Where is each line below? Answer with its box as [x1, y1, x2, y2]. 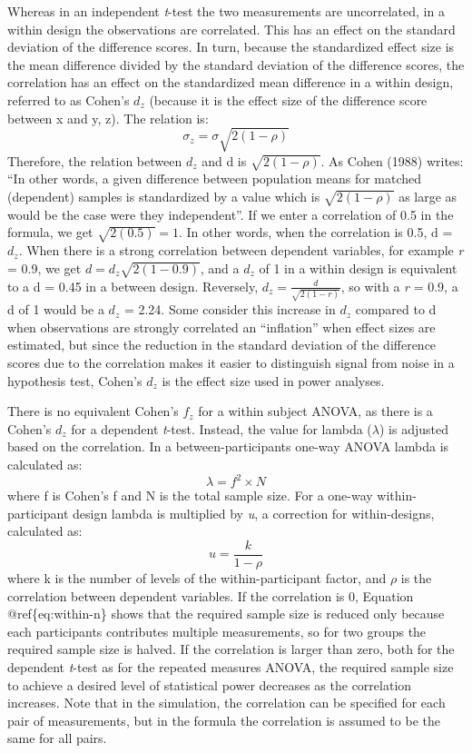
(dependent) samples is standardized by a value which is [7, 187, 320, 206]
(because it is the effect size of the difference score [149, 90, 428, 109]
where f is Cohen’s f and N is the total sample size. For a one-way [7, 486, 373, 505]
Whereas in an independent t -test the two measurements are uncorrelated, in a [7, 2, 445, 20]
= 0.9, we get [7, 258, 82, 277]
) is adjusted [379, 419, 448, 438]
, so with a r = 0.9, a [340, 276, 458, 295]
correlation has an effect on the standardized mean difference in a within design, [7, 73, 454, 92]
